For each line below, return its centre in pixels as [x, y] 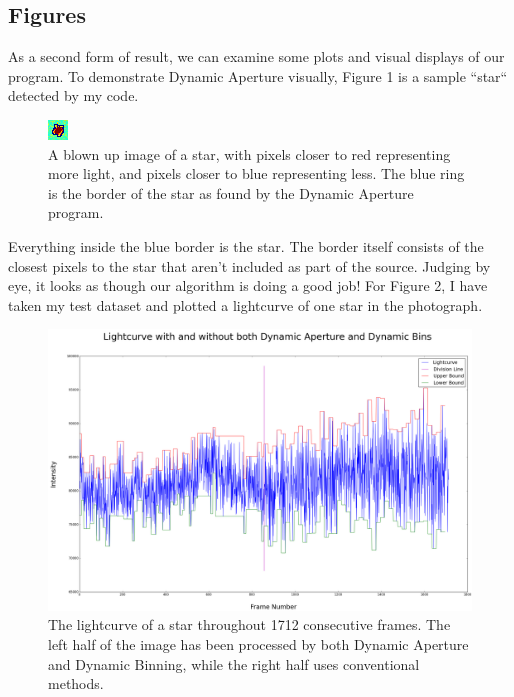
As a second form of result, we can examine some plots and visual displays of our [256, 56]
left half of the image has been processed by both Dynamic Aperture [258, 644]
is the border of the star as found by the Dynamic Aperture [231, 192]
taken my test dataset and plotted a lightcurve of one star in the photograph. [245, 304]
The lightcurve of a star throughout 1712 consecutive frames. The [249, 624]
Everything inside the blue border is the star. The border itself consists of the [246, 245]
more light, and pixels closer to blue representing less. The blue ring [256, 173]
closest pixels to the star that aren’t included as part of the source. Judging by [249, 265]
